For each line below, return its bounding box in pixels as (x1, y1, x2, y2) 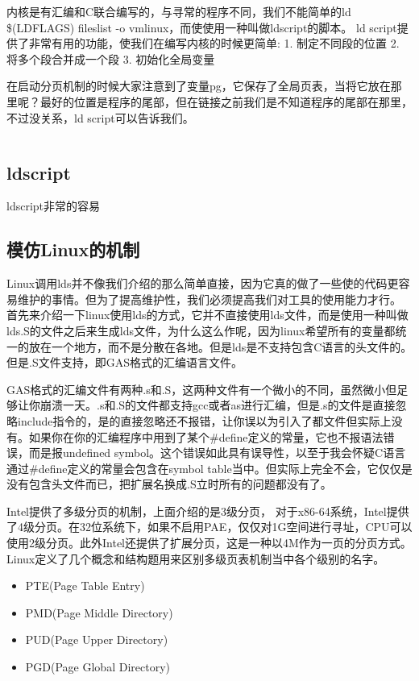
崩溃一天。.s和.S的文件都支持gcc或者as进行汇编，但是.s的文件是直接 (39, 397, 396, 413)
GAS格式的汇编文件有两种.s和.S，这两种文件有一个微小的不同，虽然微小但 (6, 380, 397, 397)
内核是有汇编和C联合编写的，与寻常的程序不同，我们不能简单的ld (6, 3, 351, 19)
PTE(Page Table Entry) (25, 577, 145, 594)
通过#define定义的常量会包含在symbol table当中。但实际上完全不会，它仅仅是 (6, 459, 413, 476)
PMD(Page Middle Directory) (25, 604, 173, 621)
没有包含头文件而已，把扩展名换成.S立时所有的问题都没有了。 (6, 475, 332, 492)
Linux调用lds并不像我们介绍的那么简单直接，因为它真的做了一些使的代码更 (6, 275, 399, 292)
